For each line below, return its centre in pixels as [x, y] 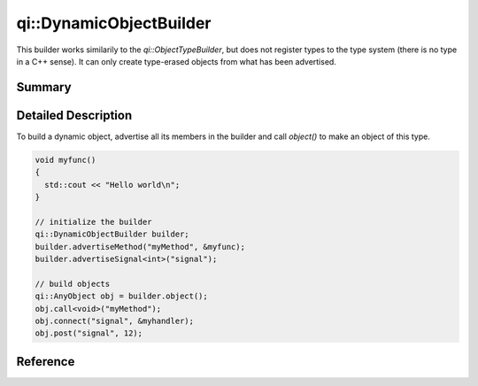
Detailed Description [74, 115]
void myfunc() [66, 160]
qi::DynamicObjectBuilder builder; [112, 234]
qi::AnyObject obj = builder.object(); [121, 296]
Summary [44, 87]
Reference [46, 362]
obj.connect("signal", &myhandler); [115, 320]
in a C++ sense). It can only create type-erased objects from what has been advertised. [176, 61]
